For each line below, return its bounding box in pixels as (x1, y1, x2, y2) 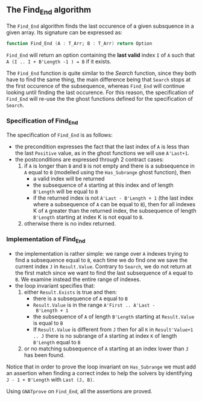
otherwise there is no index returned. (24, 220, 116, 227)
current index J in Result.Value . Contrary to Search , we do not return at (14, 263, 192, 270)
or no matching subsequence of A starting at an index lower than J (24, 345, 189, 352)
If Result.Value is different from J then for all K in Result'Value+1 (33, 326, 194, 333)
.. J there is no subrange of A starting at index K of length (33, 332, 177, 339)
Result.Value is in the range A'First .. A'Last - (33, 302, 156, 308)
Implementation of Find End (6, 235, 86, 245)
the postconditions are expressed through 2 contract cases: (14, 156, 164, 163)
